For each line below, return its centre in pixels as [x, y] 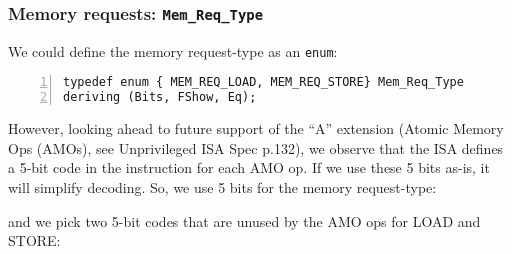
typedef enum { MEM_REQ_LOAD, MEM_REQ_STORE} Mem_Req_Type [263, 82]
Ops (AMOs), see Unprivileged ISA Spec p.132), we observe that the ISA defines [256, 147]
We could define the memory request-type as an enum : [173, 50]
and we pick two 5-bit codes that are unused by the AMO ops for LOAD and [244, 220]
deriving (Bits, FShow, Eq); [160, 97]
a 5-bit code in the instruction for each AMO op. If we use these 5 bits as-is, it [249, 167]
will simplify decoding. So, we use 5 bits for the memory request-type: [222, 186]
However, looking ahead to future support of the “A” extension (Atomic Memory [256, 128]
